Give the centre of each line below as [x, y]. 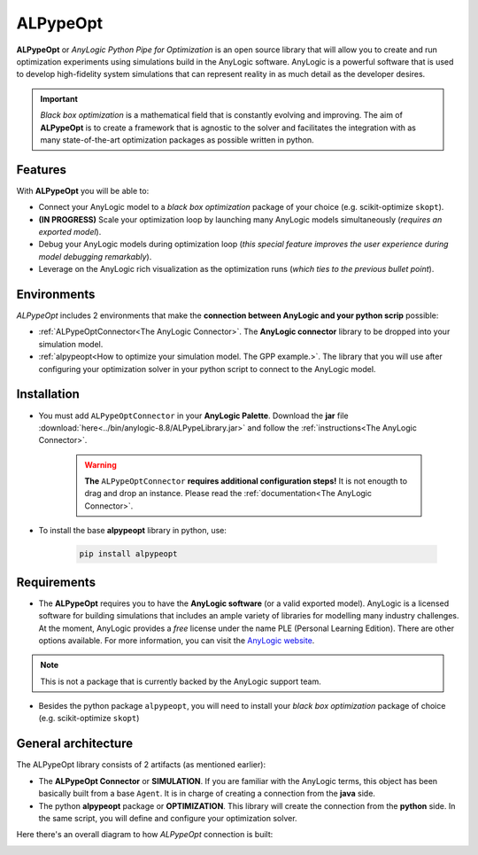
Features [41, 170]
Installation [48, 394]
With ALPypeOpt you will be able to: [83, 190]
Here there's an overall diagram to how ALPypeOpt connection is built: [145, 835]
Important [59, 98]
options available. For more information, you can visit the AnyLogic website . [177, 640]
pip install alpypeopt [128, 554]
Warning [100, 464]
